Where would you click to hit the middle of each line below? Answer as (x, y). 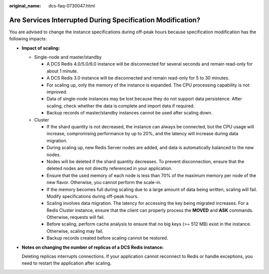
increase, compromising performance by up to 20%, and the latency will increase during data (142, 134)
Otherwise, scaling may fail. (75, 231)
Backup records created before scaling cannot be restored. (107, 238)
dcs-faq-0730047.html (72, 6)
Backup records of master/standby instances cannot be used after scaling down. (130, 113)
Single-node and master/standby (68, 57)
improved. (57, 92)
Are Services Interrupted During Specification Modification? (105, 20)
